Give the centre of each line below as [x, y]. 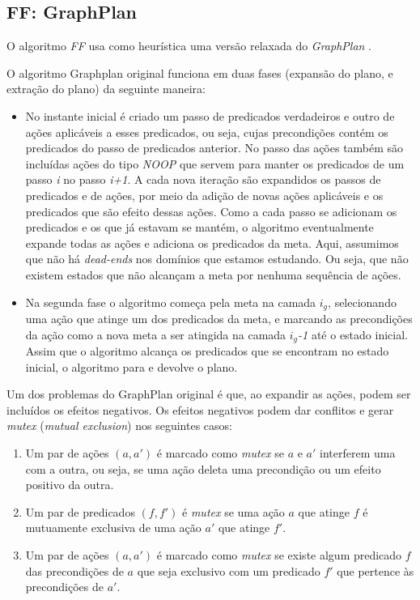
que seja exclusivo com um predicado [229, 570]
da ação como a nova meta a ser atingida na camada [156, 334]
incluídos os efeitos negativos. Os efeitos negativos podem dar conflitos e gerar [200, 409]
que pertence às [375, 570]
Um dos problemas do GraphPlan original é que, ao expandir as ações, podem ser [209, 394]
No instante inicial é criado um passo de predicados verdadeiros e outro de [210, 115]
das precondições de [74, 570]
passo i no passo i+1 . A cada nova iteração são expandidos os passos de [203, 179]
